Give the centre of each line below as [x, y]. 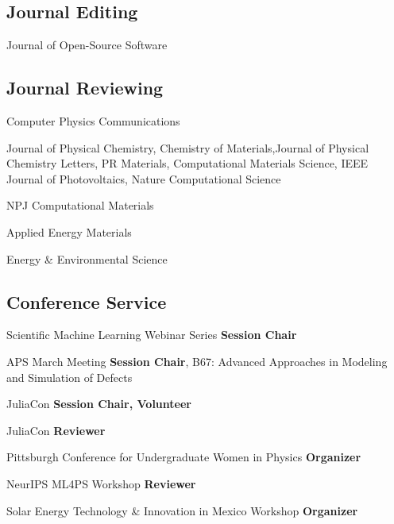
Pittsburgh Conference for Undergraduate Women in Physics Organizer [184, 457]
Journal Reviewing [85, 88]
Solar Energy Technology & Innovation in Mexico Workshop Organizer [182, 510]
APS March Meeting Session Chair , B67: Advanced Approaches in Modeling [197, 361]
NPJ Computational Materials [80, 205]
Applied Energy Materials [69, 231]
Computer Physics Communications [93, 121]
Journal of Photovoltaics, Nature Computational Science [144, 178]
